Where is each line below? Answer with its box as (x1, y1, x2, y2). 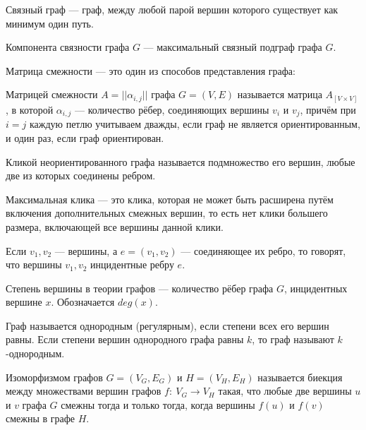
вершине (6, 294, 42, 309)
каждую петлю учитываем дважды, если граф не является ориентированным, (29, 117, 360, 131)
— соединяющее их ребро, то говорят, (181, 243, 346, 258)
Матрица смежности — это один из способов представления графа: (6, 63, 295, 78)
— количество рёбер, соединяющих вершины (75, 102, 269, 117)
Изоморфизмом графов (6, 369, 103, 384)
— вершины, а (54, 243, 118, 258)
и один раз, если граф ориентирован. (6, 130, 164, 145)
